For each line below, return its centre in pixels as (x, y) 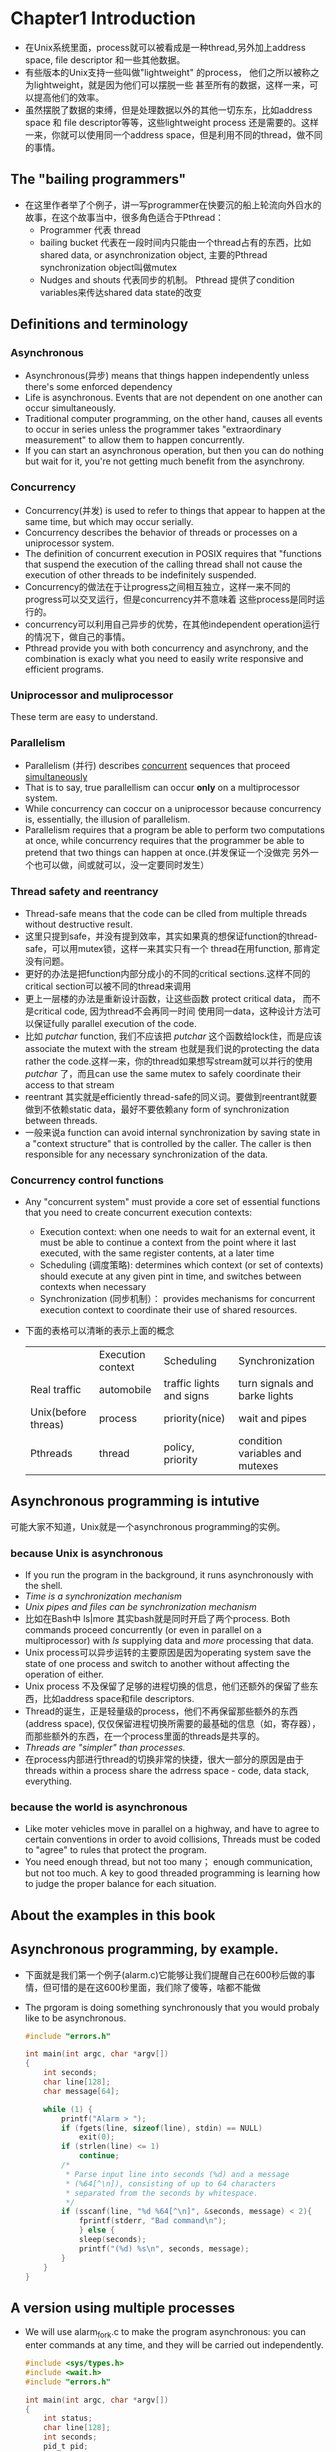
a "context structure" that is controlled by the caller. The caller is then (168, 1143)
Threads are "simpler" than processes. (105, 1748)
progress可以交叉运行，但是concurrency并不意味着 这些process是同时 (170, 599)
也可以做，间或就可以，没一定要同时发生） (121, 865)
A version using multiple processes (122, 2307)
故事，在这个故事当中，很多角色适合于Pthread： (124, 217)
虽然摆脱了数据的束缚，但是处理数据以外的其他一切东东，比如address (168, 109)
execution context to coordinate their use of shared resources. (168, 1309)
